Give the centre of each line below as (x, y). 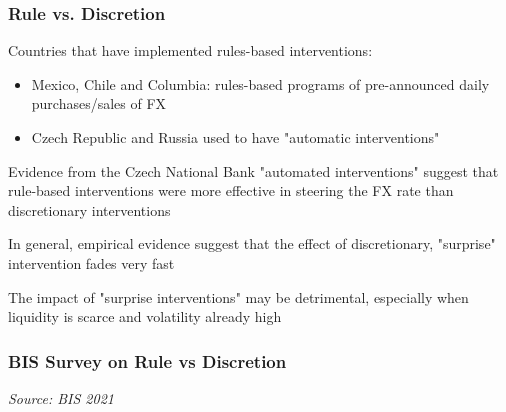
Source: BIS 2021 (61, 397)
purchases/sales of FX (99, 103)
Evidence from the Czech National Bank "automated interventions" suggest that (253, 170)
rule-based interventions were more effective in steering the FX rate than (231, 190)
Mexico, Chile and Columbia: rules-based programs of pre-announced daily (260, 83)
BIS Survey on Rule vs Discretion (147, 360)
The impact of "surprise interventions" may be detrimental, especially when (238, 296)
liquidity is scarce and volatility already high (145, 316)
